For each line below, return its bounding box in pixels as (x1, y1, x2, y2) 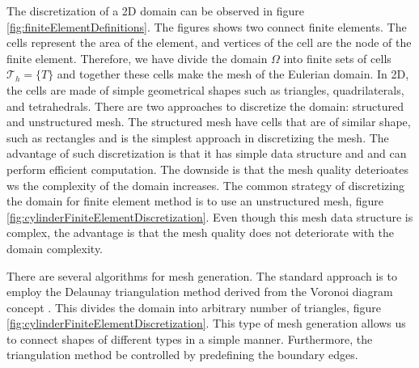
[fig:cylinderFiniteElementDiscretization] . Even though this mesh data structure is (6, 208, 413, 225)
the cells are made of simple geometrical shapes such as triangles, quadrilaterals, (6, 81, 404, 98)
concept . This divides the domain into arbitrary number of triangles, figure (6, 298, 381, 315)
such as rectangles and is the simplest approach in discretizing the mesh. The (6, 129, 389, 146)
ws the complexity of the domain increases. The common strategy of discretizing (6, 176, 404, 193)
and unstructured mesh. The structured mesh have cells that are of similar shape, (6, 113, 411, 130)
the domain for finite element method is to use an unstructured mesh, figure (6, 192, 383, 209)
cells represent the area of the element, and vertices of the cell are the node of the (6, 34, 412, 51)
